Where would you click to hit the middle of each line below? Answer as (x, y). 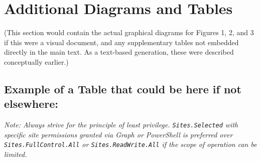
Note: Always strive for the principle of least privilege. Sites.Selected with (121, 125)
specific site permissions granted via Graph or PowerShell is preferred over (118, 134)
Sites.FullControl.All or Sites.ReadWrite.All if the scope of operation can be (130, 144)
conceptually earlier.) (36, 61)
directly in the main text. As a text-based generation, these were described (119, 52)
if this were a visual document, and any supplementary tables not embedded (121, 42)
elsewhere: (31, 104)
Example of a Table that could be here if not (123, 89)
